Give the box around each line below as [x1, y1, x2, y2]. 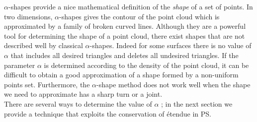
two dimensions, [4, 11, 53, 21]
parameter [4, 60, 35, 70]
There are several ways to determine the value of [4, 98, 152, 109]
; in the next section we [161, 98, 233, 109]
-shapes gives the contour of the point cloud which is [59, 11, 220, 21]
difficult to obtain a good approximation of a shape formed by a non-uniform [4, 69, 239, 80]
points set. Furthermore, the [4, 79, 90, 89]
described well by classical [4, 40, 83, 51]
